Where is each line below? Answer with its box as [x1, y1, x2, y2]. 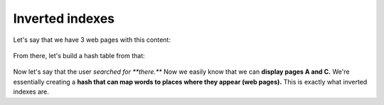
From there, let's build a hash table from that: [13, 51, 145, 60]
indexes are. [13, 87, 49, 96]
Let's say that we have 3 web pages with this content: [13, 35, 171, 44]
